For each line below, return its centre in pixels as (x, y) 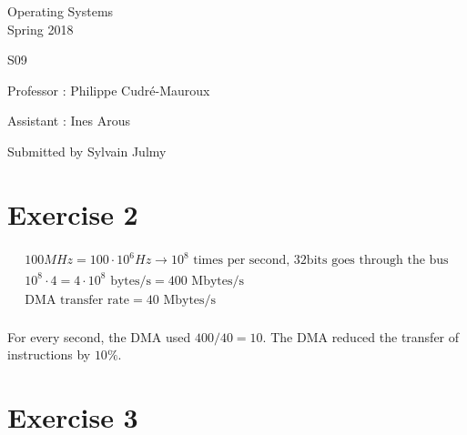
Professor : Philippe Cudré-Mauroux (109, 90)
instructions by (49, 354)
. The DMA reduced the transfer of (361, 336)
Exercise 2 (73, 213)
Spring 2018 (41, 29)
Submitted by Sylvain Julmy (87, 151)
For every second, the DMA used (99, 336)
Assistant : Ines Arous (69, 121)
